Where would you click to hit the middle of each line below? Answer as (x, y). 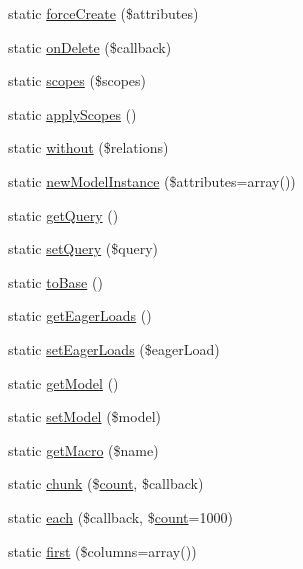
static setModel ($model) (84, 416)
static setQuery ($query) (83, 248)
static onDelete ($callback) (90, 46)
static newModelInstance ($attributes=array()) (152, 180)
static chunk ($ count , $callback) (106, 483)
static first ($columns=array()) (102, 550)
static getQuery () (63, 214)
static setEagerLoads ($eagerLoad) (114, 348)
